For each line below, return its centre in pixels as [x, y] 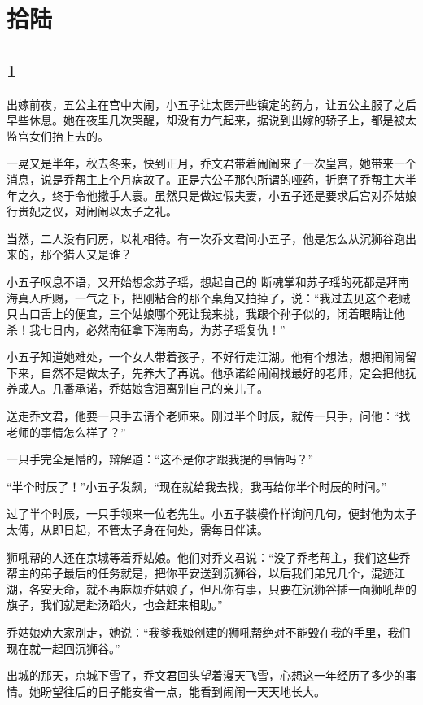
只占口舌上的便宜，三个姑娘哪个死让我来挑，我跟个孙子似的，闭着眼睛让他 [206, 313]
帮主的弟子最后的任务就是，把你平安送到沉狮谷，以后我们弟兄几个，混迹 [200, 573]
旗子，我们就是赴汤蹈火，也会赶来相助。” [115, 605]
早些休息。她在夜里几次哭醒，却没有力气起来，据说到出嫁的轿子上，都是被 [206, 120]
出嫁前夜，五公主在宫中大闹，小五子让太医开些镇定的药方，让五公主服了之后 [211, 104]
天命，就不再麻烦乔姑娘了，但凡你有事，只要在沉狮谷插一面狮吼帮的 [234, 588]
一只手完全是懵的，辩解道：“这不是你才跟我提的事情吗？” [160, 459]
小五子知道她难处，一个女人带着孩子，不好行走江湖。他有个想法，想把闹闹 [206, 357]
